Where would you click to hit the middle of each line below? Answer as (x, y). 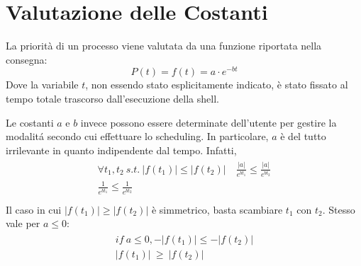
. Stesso (339, 209)
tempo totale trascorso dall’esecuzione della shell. (112, 98)
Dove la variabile (42, 85)
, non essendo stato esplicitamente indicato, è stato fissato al (217, 85)
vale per (23, 223)
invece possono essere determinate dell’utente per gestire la (209, 122)
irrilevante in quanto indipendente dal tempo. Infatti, (121, 150)
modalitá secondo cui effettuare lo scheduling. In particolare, (137, 136)
